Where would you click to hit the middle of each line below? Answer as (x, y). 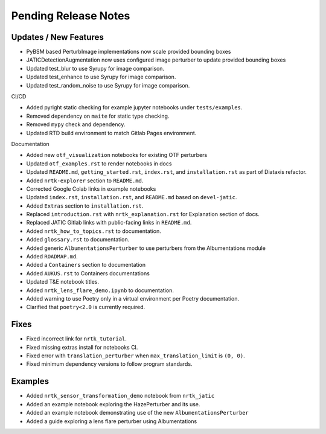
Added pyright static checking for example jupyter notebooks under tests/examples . (134, 107)
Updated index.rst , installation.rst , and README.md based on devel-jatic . (132, 197)
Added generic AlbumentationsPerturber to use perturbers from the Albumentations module (146, 248)
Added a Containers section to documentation (86, 265)
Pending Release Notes (71, 16)
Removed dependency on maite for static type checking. (98, 116)
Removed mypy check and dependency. (76, 124)
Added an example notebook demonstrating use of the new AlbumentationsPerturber (137, 413)
